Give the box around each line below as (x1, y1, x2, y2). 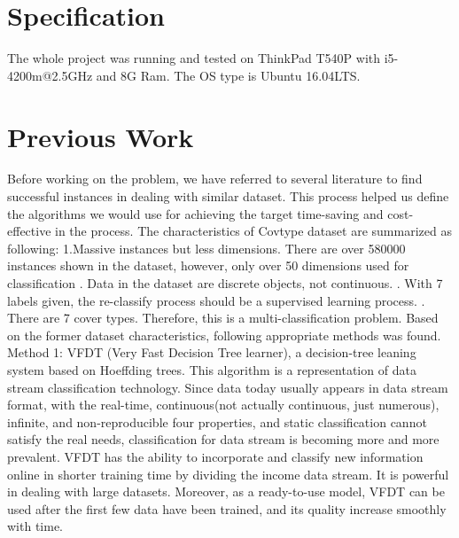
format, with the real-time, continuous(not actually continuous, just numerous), (7, 395, 440, 414)
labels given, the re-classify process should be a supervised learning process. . (7, 291, 425, 309)
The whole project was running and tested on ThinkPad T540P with (7, 49, 381, 67)
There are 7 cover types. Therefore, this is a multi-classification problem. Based (7, 308, 439, 327)
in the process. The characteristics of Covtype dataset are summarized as (55, 222, 452, 240)
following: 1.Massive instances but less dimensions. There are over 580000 (7, 238, 406, 257)
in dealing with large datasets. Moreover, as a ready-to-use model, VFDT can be (7, 482, 445, 501)
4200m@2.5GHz (7, 66, 93, 84)
